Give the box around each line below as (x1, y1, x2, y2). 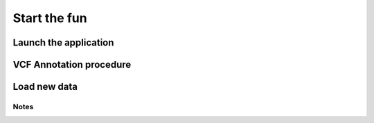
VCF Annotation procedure (12, 59, 132, 70)
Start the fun (12, 10, 87, 26)
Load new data (12, 81, 78, 93)
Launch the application (12, 37, 114, 48)
